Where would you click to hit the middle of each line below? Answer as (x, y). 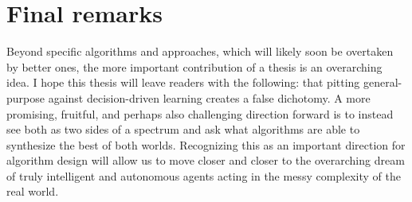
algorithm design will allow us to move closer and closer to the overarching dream (206, 160)
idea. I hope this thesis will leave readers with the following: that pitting (183, 82)
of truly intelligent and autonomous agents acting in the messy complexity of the (204, 175)
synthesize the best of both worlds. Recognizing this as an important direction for (206, 144)
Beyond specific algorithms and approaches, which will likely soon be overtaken (200, 51)
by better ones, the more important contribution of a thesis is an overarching (194, 66)
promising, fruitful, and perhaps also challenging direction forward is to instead (200, 113)
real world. (33, 191)
